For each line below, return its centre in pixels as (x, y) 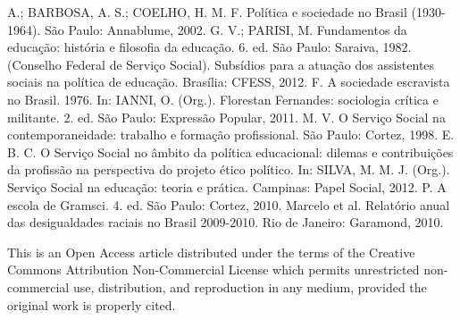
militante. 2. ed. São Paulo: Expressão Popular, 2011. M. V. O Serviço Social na (226, 117)
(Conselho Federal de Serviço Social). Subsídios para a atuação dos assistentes (221, 64)
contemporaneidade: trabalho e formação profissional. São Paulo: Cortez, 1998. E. (231, 135)
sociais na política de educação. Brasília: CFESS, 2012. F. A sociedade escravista (229, 82)
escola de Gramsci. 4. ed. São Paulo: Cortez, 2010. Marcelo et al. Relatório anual (229, 204)
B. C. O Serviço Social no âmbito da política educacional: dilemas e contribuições (230, 152)
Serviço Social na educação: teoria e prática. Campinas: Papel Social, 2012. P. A (227, 186)
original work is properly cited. (92, 304)
